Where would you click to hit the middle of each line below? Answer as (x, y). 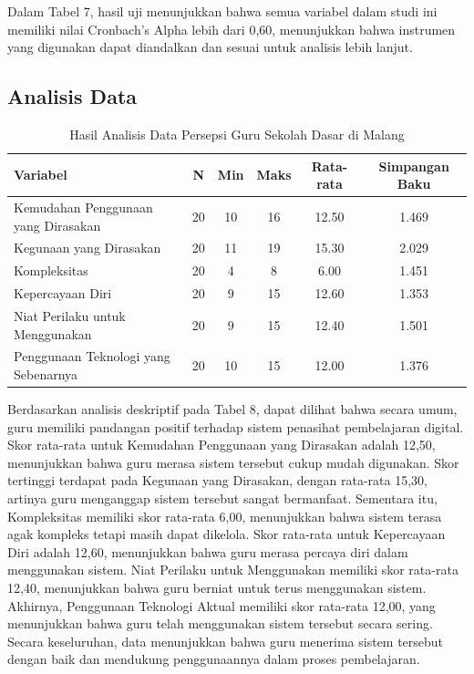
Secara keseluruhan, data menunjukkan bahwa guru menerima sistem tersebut (226, 641)
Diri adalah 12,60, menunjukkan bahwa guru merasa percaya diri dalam (208, 551)
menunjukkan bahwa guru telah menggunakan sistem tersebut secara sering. (220, 623)
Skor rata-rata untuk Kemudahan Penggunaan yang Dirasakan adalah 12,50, (222, 445)
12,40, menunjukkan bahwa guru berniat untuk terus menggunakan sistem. (217, 588)
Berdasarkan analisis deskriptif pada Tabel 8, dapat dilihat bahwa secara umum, (232, 409)
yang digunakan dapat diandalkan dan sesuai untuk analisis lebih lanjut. (210, 47)
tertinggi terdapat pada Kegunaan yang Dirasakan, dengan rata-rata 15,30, (217, 480)
